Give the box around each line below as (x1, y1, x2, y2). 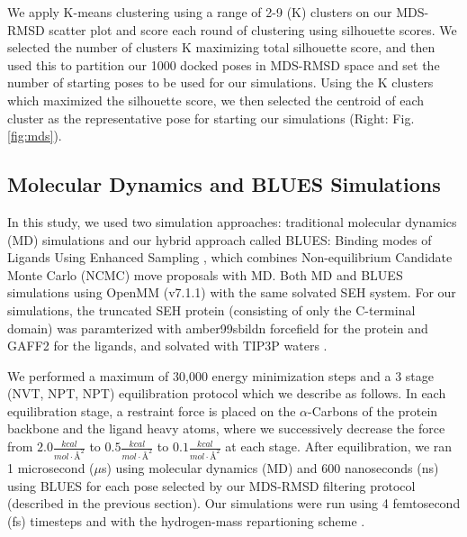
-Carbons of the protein (308, 401, 438, 420)
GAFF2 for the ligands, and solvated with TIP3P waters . (7, 336, 328, 355)
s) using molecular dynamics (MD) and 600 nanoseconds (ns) (102, 458, 439, 477)
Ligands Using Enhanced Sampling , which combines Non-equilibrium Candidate (7, 248, 453, 267)
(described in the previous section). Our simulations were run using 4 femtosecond (7, 494, 461, 513)
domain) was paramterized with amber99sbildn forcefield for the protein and (7, 318, 428, 337)
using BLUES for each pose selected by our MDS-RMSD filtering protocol (7, 476, 416, 495)
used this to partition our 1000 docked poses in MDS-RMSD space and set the (7, 55, 440, 74)
